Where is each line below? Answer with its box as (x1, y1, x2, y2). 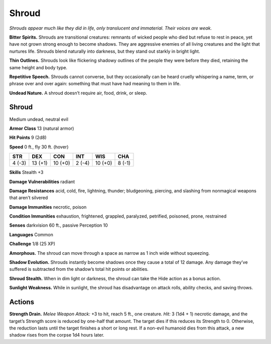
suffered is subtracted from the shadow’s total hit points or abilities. (9, 266, 149, 272)
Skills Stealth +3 (9, 169, 44, 176)
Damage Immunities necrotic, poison (9, 204, 87, 210)
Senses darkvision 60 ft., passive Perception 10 (9, 222, 108, 228)
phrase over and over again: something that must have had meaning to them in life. (9, 81, 181, 87)
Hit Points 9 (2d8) (9, 134, 47, 140)
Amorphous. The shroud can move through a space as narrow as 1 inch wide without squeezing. (9, 250, 210, 256)
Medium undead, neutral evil (9, 116, 69, 122)
